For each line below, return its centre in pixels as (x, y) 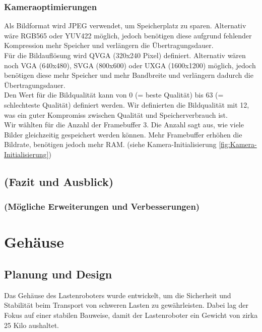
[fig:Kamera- (238, 144)
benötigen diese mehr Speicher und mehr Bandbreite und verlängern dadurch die (129, 75)
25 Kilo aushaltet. (31, 325)
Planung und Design (58, 274)
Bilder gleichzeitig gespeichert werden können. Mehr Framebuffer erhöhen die (123, 134)
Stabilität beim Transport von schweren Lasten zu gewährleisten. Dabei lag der (126, 305)
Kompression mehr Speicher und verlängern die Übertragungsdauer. (109, 45)
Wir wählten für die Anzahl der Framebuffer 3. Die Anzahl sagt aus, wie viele (124, 125)
